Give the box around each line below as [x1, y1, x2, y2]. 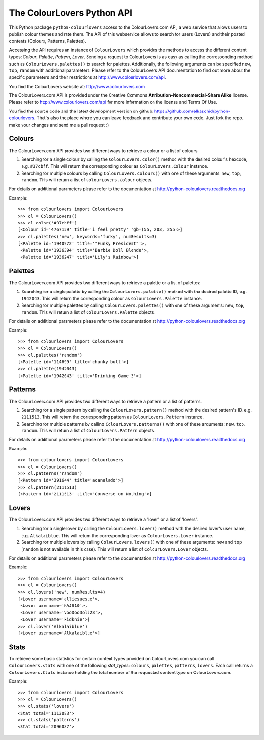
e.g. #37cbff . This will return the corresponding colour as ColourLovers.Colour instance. [21, 163, 209, 169]
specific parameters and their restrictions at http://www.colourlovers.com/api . [9, 74, 166, 80]
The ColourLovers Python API [9, 7, 132, 18]
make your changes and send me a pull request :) [9, 122, 109, 128]
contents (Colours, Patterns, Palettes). [9, 38, 86, 44]
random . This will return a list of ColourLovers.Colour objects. [21, 177, 153, 183]
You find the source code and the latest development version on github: [9, 108, 154, 114]
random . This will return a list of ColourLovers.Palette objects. [21, 309, 155, 315]
